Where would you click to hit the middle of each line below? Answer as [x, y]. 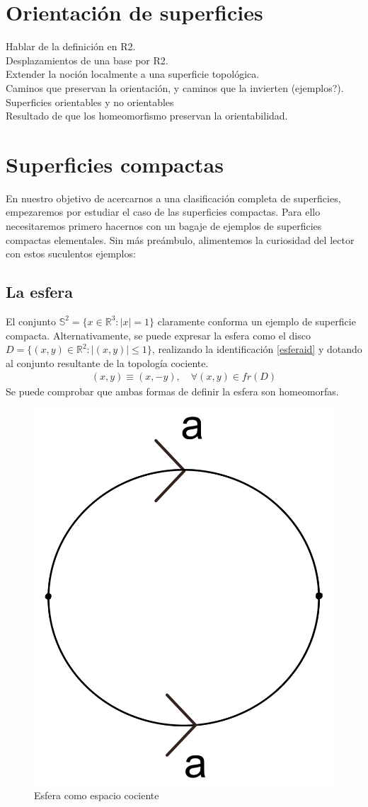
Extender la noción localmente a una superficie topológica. [133, 74]
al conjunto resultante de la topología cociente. [107, 362]
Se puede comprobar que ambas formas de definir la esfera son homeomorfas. [172, 391]
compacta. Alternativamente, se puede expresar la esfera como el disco [158, 335]
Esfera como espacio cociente [97, 795]
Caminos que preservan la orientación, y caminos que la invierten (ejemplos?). [175, 87]
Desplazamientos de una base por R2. [87, 60]
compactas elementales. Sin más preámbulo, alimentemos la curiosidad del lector [180, 239]
